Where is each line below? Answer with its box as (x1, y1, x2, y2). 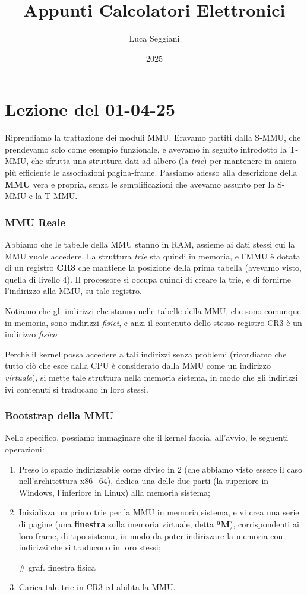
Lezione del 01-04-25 (5, 97, 176, 121)
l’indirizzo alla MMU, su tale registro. (5, 284, 142, 297)
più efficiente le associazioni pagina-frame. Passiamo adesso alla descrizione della (5, 166, 297, 179)
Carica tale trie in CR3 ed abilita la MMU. (18, 581, 176, 593)
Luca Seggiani (129, 32, 180, 45)
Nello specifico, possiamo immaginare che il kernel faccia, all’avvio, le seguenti (5, 431, 289, 444)
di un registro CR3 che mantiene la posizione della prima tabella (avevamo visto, (5, 261, 302, 274)
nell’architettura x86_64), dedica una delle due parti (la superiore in (18, 474, 269, 487)
